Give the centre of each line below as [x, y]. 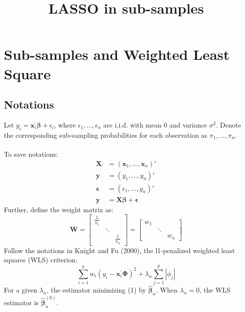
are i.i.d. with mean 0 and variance [155, 124]
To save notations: [31, 154]
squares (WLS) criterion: [41, 260]
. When [167, 290]
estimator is [21, 302]
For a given [21, 290]
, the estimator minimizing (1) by [96, 290]
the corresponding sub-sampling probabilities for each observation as [106, 135]
